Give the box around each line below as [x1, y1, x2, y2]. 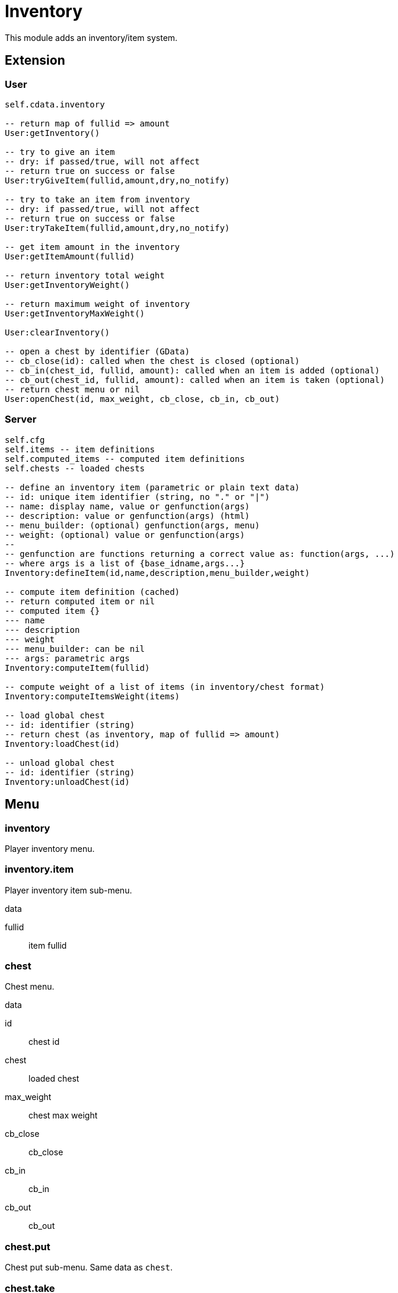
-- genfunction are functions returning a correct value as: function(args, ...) [5, 549, 395, 559]
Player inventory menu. [5, 843, 95, 854]
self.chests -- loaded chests [5, 463, 145, 473]
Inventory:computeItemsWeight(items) [5, 691, 180, 701]
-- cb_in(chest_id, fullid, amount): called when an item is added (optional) [5, 365, 380, 375]
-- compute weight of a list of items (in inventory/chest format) [5, 682, 325, 692]
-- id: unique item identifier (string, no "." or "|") [5, 492, 270, 502]
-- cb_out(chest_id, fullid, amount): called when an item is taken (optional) [5, 375, 385, 385]
